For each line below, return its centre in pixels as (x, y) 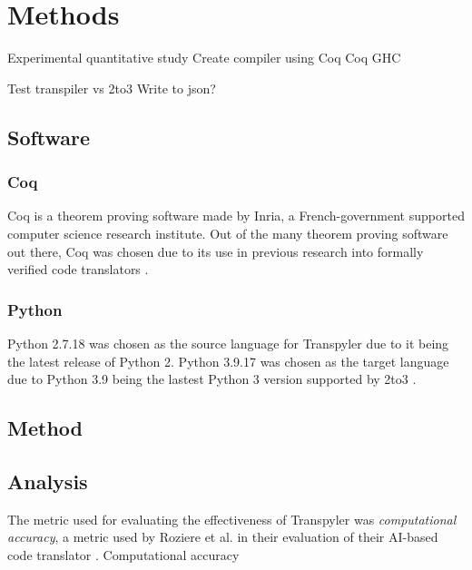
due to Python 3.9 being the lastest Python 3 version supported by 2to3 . (212, 379)
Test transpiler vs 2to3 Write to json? (112, 88)
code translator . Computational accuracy (123, 554)
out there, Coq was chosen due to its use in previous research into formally (216, 251)
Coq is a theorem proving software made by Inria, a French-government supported (236, 216)
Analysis (48, 481)
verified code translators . (78, 269)
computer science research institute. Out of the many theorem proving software (228, 233)
